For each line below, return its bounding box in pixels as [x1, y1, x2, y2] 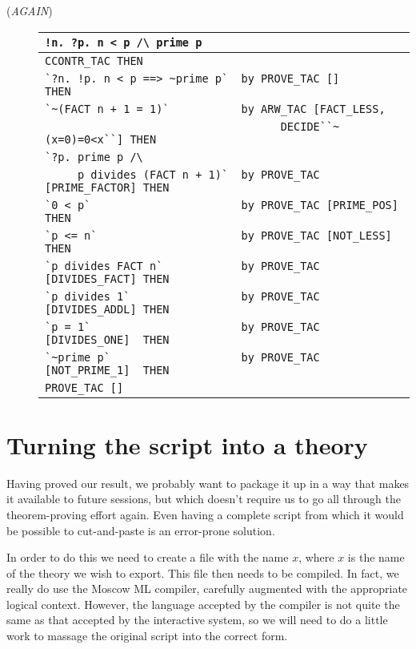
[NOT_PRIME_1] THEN [45, 363, 170, 377]
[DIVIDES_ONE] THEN [45, 333, 170, 346]
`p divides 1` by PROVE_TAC [45, 289, 320, 303]
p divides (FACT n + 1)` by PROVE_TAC [77, 167, 320, 181]
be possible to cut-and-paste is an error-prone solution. [6, 522, 275, 538]
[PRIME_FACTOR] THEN [45, 180, 170, 194]
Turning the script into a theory [6, 428, 368, 461]
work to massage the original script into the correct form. [6, 627, 288, 644]
